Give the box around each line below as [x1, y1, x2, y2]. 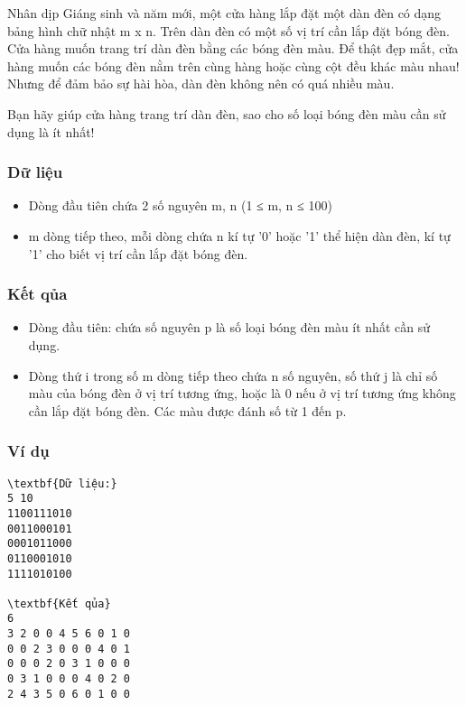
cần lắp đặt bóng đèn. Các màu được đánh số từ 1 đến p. [28, 401, 347, 420]
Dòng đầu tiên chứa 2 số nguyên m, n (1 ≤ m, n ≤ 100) [28, 196, 332, 215]
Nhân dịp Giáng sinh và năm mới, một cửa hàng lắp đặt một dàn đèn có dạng [7, 4, 442, 22]
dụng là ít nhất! [7, 122, 95, 141]
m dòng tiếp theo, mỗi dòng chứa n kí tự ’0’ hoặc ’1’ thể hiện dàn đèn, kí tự [28, 226, 451, 245]
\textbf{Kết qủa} [7, 597, 111, 610]
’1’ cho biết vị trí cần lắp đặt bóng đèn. [28, 244, 248, 263]
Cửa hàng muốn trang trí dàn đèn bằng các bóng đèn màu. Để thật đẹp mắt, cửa [7, 39, 459, 58]
